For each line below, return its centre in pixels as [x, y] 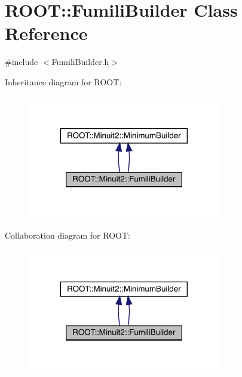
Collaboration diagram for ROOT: [68, 235]
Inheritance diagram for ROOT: [63, 81]
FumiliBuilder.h [80, 62]
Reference [46, 33]
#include [22, 62]
